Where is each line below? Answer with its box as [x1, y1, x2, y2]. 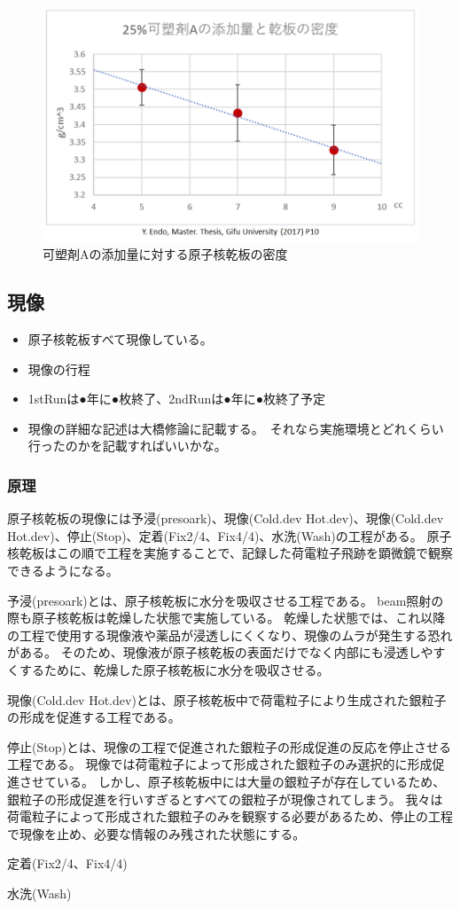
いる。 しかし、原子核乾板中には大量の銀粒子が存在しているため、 [56, 772, 446, 790]
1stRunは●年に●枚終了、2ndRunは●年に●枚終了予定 [27, 389, 326, 408]
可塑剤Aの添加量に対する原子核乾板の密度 [43, 245, 288, 263]
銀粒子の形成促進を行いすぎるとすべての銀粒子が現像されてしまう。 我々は [7, 789, 443, 808]
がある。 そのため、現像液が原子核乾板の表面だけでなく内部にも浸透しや [7, 643, 433, 662]
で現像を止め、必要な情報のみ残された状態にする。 [7, 824, 306, 842]
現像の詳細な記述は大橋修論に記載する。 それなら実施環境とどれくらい [27, 419, 444, 437]
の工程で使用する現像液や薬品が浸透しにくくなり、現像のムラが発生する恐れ [7, 625, 453, 644]
